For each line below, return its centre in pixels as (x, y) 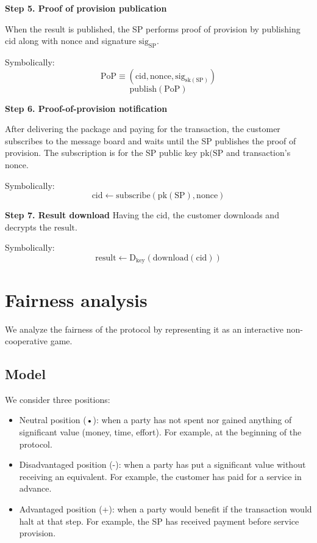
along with (38, 41)
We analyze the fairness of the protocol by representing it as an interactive (144, 329)
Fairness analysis (76, 299)
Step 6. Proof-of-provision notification (86, 108)
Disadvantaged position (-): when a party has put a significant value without (162, 464)
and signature (110, 41)
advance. (35, 488)
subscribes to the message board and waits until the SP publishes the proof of (151, 140)
